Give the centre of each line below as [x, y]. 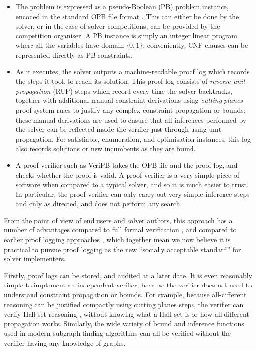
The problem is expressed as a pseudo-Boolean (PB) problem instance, [122, 6]
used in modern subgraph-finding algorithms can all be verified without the [117, 333]
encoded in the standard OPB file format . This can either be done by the [127, 16]
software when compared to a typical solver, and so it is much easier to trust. [132, 184]
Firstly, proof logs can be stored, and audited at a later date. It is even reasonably [128, 275]
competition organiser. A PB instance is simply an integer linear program [126, 35]
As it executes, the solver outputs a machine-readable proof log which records [132, 71]
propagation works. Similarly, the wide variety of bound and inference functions [124, 323]
